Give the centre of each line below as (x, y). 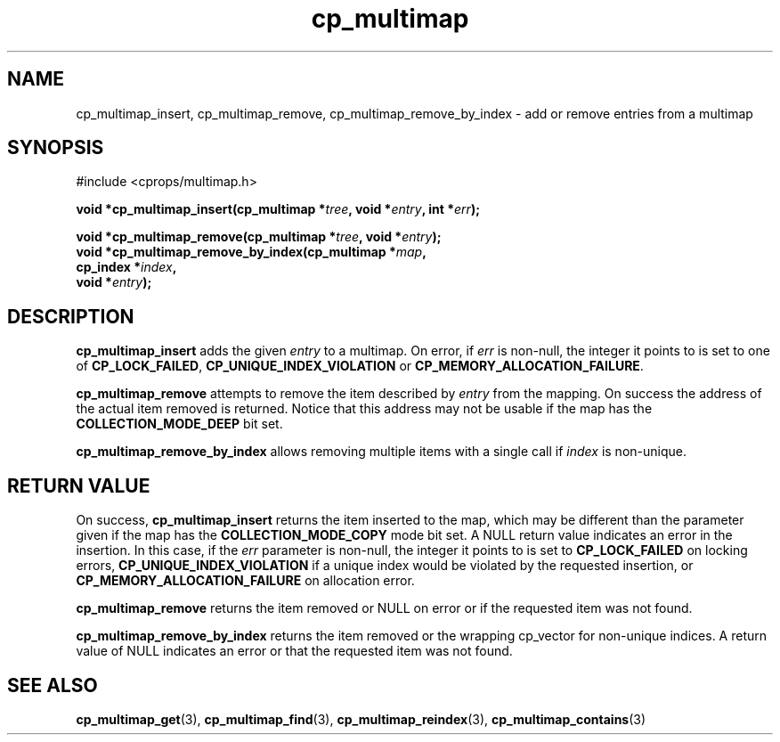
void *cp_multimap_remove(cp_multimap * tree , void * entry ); (259, 237)
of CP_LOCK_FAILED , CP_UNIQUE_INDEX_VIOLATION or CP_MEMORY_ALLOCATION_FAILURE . (360, 366)
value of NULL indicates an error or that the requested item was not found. (294, 651)
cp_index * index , (126, 267)
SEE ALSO (53, 685)
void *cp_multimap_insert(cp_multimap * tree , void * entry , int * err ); (278, 209)
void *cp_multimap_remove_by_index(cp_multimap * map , (251, 252)
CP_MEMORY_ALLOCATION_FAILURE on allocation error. (245, 581)
